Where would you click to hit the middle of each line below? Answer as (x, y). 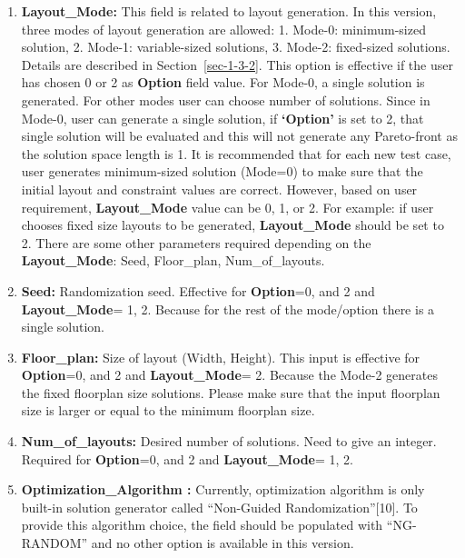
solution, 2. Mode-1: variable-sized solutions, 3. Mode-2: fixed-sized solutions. (236, 47)
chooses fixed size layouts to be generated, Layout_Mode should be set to (232, 225)
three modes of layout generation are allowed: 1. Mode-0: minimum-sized (223, 29)
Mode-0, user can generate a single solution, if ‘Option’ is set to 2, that (223, 118)
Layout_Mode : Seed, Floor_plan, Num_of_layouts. (173, 260)
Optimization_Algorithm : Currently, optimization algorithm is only (223, 489)
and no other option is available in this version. (223, 543)
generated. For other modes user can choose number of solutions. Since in (226, 100)
